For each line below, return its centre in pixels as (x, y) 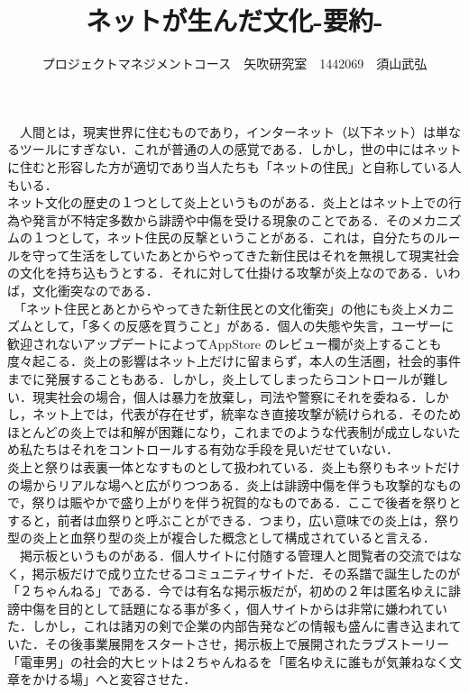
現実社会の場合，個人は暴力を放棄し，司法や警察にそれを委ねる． (228, 396)
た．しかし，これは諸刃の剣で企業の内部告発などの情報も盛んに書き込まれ (228, 626)
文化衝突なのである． (95, 291)
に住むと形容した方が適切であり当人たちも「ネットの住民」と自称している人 (234, 166)
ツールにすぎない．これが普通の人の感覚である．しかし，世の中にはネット (240, 149)
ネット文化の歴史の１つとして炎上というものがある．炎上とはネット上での (228, 202)
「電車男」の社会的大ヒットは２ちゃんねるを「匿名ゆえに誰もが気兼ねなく (228, 661)
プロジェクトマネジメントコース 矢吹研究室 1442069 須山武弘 (234, 64)
